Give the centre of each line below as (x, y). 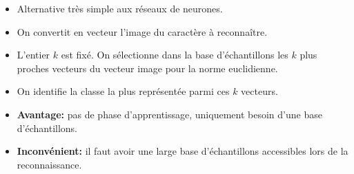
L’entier (33, 55)
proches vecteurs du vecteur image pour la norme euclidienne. (147, 68)
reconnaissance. (49, 164)
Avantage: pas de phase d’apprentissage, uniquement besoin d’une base (169, 114)
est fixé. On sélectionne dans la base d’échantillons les (175, 55)
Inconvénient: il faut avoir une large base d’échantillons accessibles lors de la (183, 151)
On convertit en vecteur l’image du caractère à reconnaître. (142, 31)
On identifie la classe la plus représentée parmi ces (123, 91)
